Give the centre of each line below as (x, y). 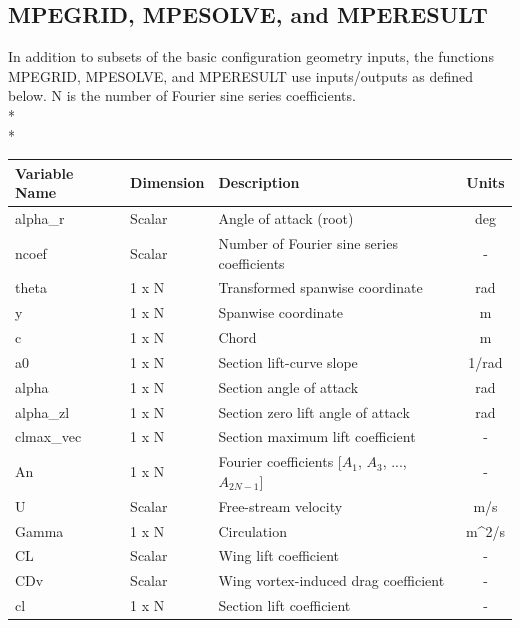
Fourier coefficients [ (280, 461)
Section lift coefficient (284, 605)
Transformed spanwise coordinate (320, 287)
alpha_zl (42, 411)
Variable (44, 172)
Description (259, 182)
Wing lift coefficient (279, 555)
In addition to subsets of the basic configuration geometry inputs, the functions (251, 56)
